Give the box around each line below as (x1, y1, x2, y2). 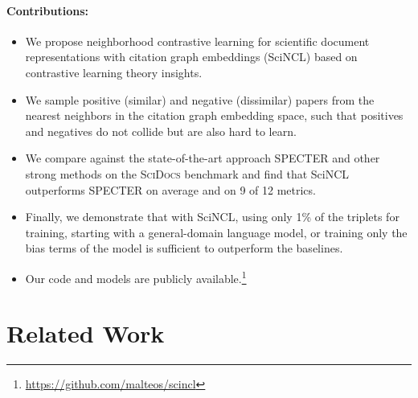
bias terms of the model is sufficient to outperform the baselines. (25, 240, 343, 256)
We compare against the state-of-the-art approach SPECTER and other (25, 150, 380, 166)
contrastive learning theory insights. (25, 64, 203, 80)
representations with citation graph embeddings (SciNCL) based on (25, 48, 358, 65)
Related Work (6, 317, 165, 350)
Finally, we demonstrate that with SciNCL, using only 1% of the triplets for (25, 208, 400, 225)
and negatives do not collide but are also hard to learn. (25, 122, 297, 139)
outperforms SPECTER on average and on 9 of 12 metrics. (25, 181, 316, 198)
